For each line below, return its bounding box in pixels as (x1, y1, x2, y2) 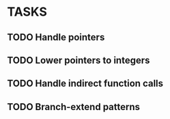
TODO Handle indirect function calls (7, 78, 164, 90)
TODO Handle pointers (7, 31, 105, 43)
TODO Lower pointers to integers (7, 54, 150, 66)
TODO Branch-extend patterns (7, 101, 141, 113)
